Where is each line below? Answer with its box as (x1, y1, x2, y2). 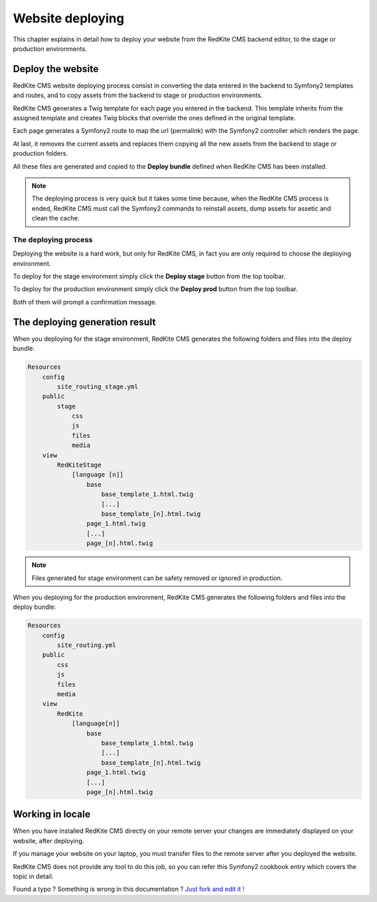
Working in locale (13, 808, 91, 820)
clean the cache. (31, 214, 80, 223)
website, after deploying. (13, 836, 84, 845)
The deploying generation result (13, 316, 156, 328)
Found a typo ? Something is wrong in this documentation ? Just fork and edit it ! (13, 885, 244, 894)
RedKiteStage (57, 461, 102, 469)
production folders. (13, 149, 68, 157)
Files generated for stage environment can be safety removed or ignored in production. (31, 574, 283, 582)
